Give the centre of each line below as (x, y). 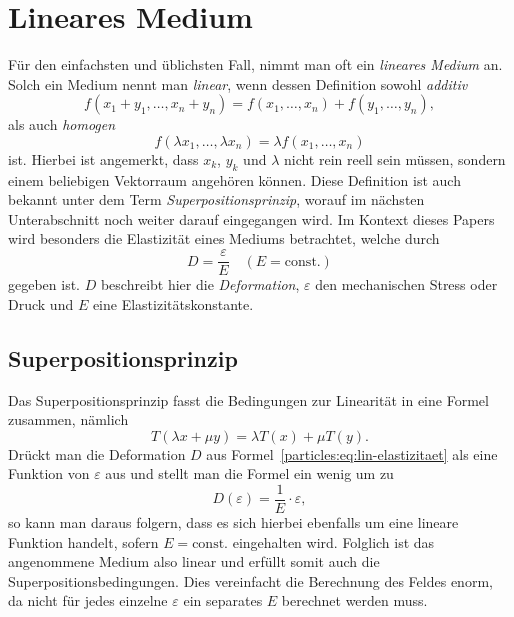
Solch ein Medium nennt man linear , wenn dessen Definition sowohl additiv (238, 83)
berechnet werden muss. (354, 600)
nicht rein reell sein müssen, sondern (394, 158)
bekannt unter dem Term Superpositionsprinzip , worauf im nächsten (216, 199)
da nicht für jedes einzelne (88, 600)
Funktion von (49, 473)
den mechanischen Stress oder (406, 284)
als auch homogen (62, 124)
